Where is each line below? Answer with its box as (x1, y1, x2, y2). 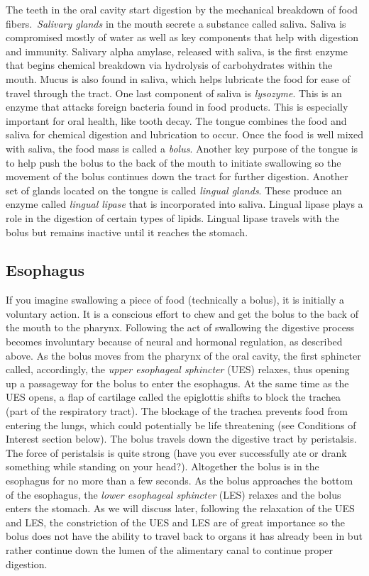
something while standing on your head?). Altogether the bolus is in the (6, 459, 319, 474)
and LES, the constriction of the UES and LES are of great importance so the (6, 514, 346, 529)
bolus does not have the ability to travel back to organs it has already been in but (6, 528, 363, 543)
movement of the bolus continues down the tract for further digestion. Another (6, 169, 348, 184)
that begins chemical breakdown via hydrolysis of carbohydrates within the (6, 57, 333, 72)
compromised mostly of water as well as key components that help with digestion (6, 30, 359, 45)
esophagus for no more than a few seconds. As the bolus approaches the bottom (6, 473, 353, 488)
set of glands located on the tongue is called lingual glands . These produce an (6, 182, 342, 197)
